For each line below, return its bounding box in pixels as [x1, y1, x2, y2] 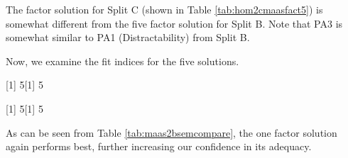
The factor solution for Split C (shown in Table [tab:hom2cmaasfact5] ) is [6, 2, 323, 16]
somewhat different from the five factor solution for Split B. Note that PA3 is [6, 16, 343, 30]
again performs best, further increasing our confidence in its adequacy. [6, 139, 312, 154]
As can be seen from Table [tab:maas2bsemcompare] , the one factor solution [6, 125, 337, 140]
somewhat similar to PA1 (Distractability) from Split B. [6, 30, 250, 45]
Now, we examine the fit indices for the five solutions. [6, 53, 239, 68]
